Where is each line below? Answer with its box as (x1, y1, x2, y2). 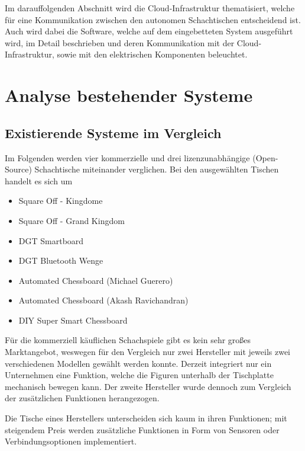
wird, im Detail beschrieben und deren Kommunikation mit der (5, 36, 235, 49)
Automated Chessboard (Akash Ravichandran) (18, 294, 189, 306)
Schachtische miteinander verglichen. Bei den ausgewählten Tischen (34, 163, 279, 175)
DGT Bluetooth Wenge (18, 254, 103, 267)
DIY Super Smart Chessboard (18, 314, 128, 326)
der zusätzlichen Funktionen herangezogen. (5, 392, 160, 404)
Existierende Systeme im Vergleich (5, 123, 222, 142)
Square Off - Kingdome (18, 194, 103, 207)
